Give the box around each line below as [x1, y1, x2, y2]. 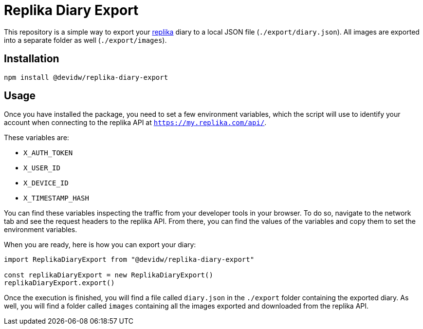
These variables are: [4, 133, 69, 142]
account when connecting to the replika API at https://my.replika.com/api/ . [4, 118, 267, 127]
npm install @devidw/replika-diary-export [4, 73, 168, 81]
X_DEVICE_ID [23, 179, 69, 187]
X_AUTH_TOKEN [23, 149, 73, 157]
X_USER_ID [23, 164, 60, 172]
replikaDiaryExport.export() [4, 279, 115, 287]
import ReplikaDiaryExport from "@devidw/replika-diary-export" [4, 256, 255, 264]
